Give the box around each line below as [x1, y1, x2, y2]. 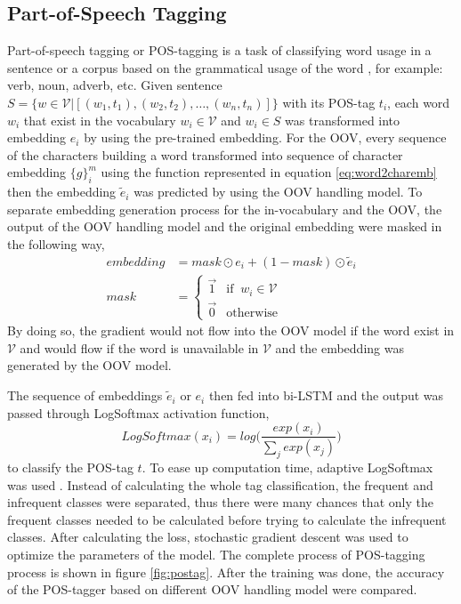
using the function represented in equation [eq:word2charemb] [101, 163, 437, 181]
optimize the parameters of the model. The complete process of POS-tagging [7, 544, 425, 563]
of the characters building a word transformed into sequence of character [7, 145, 403, 164]
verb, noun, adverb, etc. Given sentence [7, 76, 222, 94]
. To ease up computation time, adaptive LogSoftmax [142, 457, 433, 476]
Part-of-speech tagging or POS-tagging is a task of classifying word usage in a [7, 41, 432, 60]
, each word [387, 93, 450, 111]
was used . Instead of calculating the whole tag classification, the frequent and [7, 475, 433, 494]
